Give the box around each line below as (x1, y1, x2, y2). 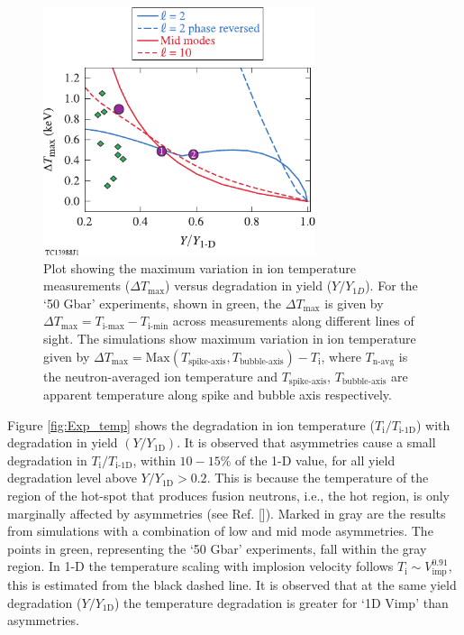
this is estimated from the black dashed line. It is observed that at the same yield (7, 575, 457, 594)
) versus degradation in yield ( (165, 276, 332, 295)
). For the (365, 276, 418, 295)
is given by (324, 293, 384, 312)
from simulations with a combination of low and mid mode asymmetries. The (7, 521, 433, 540)
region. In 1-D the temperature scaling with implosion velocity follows (7, 557, 394, 575)
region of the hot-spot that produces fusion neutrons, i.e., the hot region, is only (7, 486, 450, 505)
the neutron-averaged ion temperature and (43, 366, 277, 385)
